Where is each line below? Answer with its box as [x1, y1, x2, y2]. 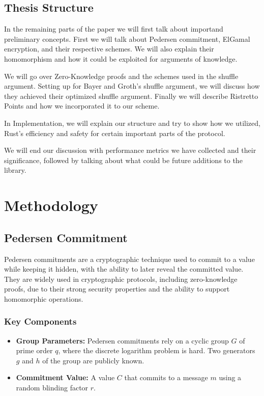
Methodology [4, 195, 98, 216]
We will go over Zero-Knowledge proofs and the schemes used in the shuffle [4, 70, 239, 81]
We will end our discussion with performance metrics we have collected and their [4, 145, 256, 155]
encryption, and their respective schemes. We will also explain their [4, 43, 214, 54]
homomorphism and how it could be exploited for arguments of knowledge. [4, 53, 238, 64]
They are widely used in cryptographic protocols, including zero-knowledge [4, 273, 238, 284]
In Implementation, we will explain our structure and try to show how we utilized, [4, 117, 260, 128]
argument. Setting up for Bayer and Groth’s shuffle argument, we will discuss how [4, 81, 260, 91]
